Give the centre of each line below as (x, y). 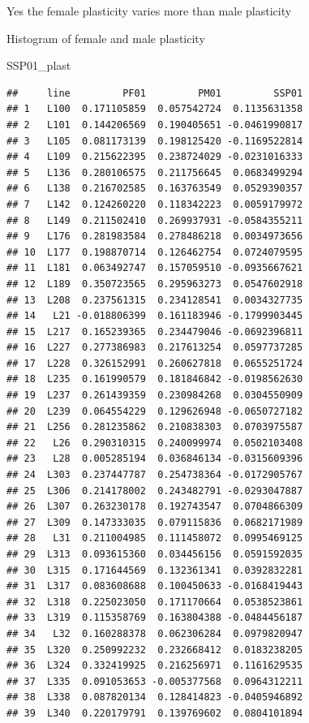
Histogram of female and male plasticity (106, 38)
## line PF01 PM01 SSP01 (155, 93)
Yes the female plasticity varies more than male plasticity (149, 11)
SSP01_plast (39, 65)
